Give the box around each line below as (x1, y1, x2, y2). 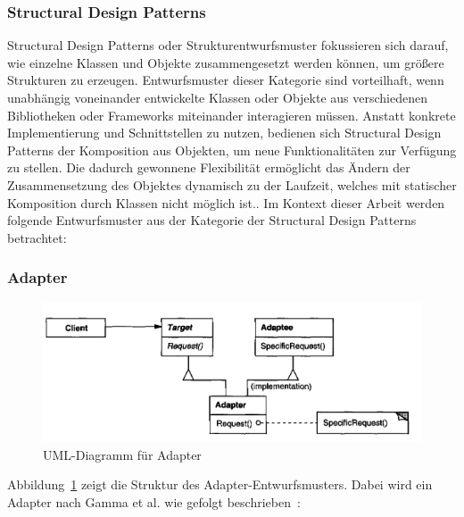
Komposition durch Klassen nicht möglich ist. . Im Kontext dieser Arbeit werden (7, 193, 445, 212)
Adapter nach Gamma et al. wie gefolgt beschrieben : (7, 492, 301, 511)
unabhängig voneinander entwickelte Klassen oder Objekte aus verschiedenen (7, 88, 427, 106)
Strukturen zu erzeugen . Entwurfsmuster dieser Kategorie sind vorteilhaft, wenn (7, 71, 444, 89)
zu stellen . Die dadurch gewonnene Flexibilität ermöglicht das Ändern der (7, 158, 410, 177)
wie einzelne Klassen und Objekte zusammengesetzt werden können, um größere (7, 53, 444, 71)
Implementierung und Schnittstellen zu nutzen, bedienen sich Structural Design (7, 123, 442, 142)
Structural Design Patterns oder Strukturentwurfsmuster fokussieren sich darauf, (7, 36, 449, 54)
